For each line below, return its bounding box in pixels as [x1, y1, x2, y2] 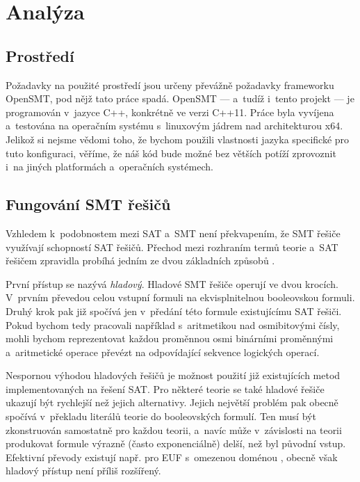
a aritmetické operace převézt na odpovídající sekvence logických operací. [6, 344, 320, 359]
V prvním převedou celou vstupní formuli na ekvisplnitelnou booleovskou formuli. [6, 290, 355, 305]
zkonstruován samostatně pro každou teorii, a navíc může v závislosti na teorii [6, 422, 342, 437]
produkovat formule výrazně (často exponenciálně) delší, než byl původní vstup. [6, 436, 346, 451]
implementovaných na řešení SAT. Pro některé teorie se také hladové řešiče [6, 381, 325, 396]
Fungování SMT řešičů [6, 193, 171, 215]
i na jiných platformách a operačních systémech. [6, 159, 213, 174]
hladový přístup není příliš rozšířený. [6, 463, 161, 478]
